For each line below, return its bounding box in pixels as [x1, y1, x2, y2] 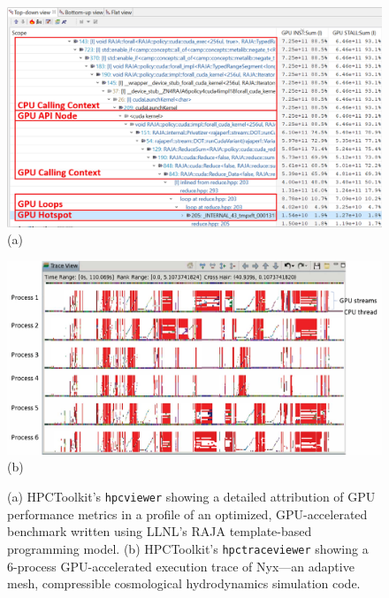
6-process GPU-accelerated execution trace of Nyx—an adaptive [7, 556, 355, 575]
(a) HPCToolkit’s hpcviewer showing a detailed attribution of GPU [7, 487, 376, 506]
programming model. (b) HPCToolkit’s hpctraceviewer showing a [7, 539, 369, 557]
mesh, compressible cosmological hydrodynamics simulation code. [7, 574, 361, 593]
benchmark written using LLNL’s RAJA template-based [7, 522, 312, 540]
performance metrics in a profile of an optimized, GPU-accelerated [7, 504, 368, 523]
